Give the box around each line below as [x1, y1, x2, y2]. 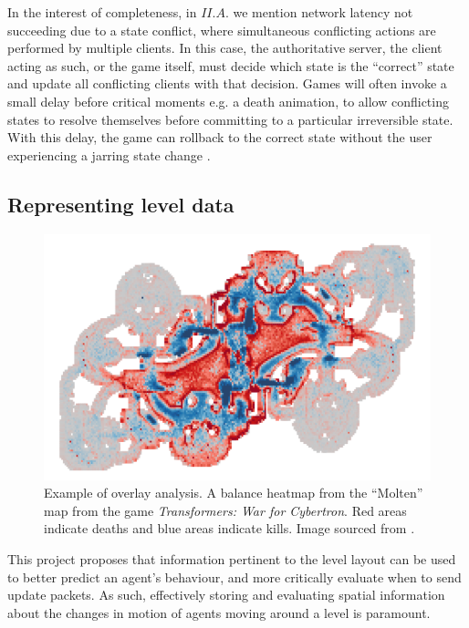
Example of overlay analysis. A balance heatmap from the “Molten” [44, 483, 423, 502]
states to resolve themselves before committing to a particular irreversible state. [7, 109, 453, 129]
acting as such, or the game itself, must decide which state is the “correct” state [7, 56, 454, 75]
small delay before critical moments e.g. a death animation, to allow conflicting [7, 91, 449, 110]
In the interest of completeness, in [7, 3, 197, 21]
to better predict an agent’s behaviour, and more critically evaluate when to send [7, 567, 462, 586]
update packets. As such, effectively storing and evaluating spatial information [7, 585, 445, 604]
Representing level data [7, 190, 234, 218]
